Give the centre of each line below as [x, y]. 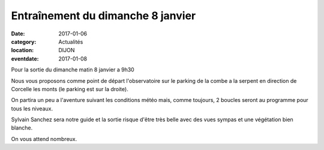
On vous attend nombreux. [44, 139]
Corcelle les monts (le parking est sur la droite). [70, 89]
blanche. [22, 128]
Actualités [71, 41]
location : [22, 50]
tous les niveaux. [32, 109]
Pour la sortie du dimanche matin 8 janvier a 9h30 [73, 70]
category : [24, 41]
